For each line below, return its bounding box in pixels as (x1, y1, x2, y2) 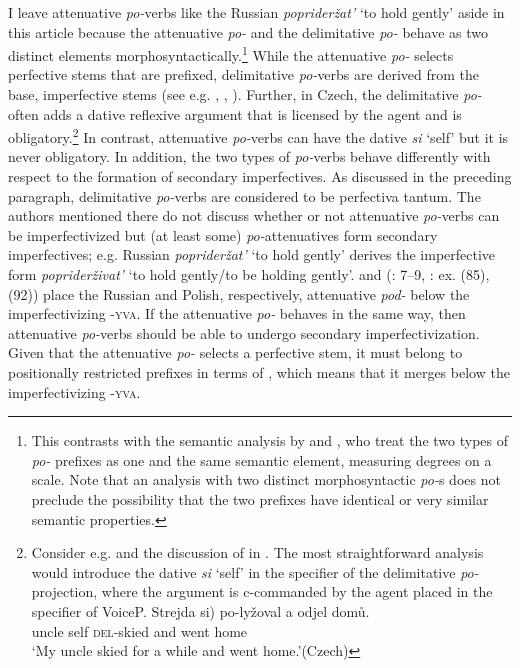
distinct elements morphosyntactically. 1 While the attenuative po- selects (8, 42, 454, 65)
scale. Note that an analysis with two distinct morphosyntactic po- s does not (31, 469, 501, 490)
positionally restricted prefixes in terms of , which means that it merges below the (8, 362, 510, 382)
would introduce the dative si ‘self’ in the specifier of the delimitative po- (31, 561, 479, 582)
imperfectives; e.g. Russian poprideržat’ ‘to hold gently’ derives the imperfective (8, 244, 496, 265)
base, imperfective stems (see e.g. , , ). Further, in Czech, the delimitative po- (8, 84, 482, 105)
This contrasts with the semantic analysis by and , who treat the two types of (31, 430, 508, 451)
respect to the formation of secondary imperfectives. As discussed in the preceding (8, 166, 512, 187)
